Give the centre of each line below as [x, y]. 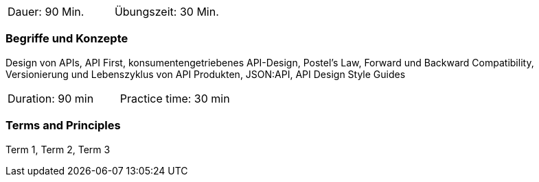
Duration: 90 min [51, 98]
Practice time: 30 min [175, 98]
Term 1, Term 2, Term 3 [58, 149]
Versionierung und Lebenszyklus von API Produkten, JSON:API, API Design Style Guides [206, 74]
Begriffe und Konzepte [67, 39]
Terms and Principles [63, 126]
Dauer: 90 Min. [46, 12]
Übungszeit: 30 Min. [167, 12]
